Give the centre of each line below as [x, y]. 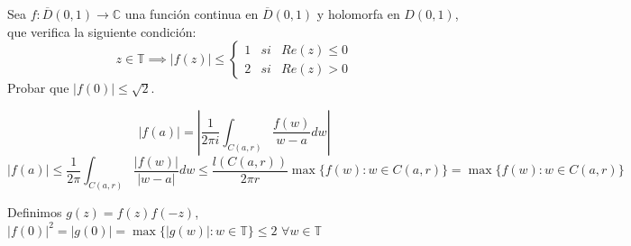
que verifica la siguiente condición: [102, 31]
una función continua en [192, 14]
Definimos [35, 212]
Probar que [38, 88]
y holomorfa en [358, 14]
